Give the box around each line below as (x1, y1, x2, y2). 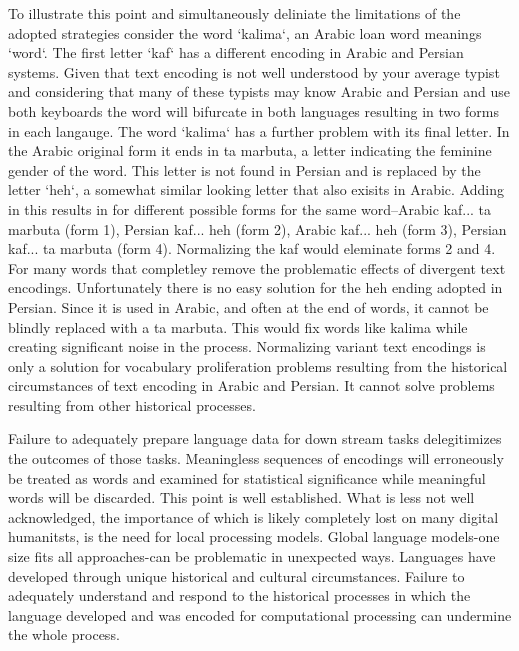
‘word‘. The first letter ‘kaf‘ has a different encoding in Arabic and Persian (8, 42, 464, 63)
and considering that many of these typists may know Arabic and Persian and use (8, 81, 511, 102)
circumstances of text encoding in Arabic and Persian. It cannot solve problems (8, 375, 495, 396)
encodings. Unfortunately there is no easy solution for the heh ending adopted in (8, 277, 503, 298)
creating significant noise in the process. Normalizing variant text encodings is (8, 336, 486, 357)
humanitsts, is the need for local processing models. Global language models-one (8, 526, 500, 547)
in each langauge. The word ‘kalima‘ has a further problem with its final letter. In (8, 120, 510, 141)
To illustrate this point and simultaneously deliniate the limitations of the (8, 3, 461, 23)
